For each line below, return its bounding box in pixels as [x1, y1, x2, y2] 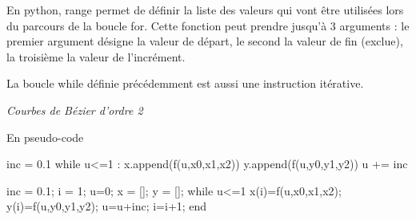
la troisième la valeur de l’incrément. [6, 48, 186, 65]
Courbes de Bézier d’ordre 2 [6, 101, 143, 118]
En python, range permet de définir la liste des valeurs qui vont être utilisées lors [6, 2, 404, 18]
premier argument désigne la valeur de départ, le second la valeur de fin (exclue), [6, 33, 403, 49]
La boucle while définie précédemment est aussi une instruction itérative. [6, 75, 364, 92]
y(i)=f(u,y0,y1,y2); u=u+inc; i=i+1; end [6, 198, 207, 214]
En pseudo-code [6, 128, 84, 145]
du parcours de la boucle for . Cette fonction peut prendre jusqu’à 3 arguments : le [6, 17, 410, 33]
